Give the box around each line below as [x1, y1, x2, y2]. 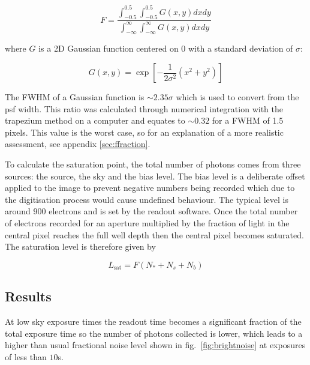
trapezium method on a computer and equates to [5, 114, 185, 127]
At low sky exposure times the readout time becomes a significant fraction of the [5, 315, 302, 327]
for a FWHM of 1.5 [212, 114, 284, 127]
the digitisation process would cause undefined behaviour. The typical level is [5, 193, 288, 205]
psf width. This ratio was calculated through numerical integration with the [5, 102, 283, 115]
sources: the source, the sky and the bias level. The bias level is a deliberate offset [5, 169, 305, 182]
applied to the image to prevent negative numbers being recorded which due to [5, 181, 295, 194]
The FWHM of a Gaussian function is [5, 91, 145, 103]
